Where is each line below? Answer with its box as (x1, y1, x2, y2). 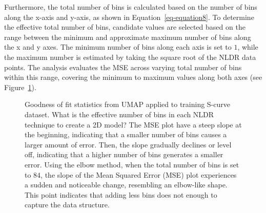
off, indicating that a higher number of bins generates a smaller (25, 149, 223, 160)
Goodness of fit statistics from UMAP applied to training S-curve (25, 99, 230, 110)
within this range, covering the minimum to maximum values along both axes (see (4, 72, 262, 82)
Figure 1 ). (4, 81, 36, 92)
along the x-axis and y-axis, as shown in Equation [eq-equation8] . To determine (4, 11, 254, 22)
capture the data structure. (25, 199, 110, 210)
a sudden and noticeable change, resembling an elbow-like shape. (25, 179, 228, 190)
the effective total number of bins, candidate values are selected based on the (4, 22, 245, 32)
